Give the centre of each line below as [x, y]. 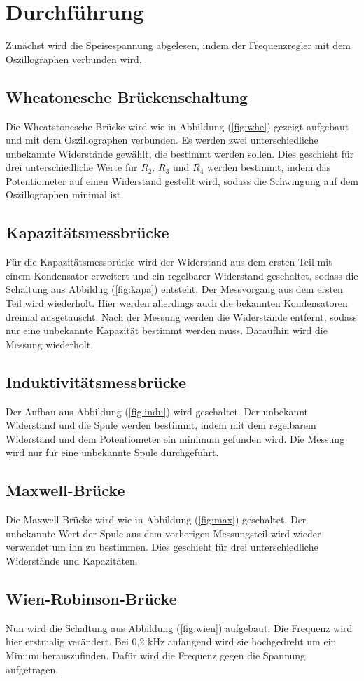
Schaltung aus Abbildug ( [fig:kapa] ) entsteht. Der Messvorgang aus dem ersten [174, 289]
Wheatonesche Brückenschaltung [127, 96]
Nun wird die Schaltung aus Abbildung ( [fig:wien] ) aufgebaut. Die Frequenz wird [179, 627]
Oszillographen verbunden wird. [74, 59]
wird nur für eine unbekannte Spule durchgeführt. [112, 452]
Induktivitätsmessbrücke [96, 381]
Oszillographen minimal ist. [65, 194]
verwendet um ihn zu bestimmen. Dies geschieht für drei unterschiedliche [162, 547]
